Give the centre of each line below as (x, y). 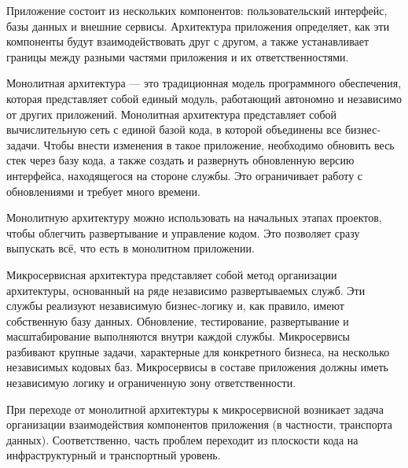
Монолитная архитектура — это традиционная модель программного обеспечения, (204, 83)
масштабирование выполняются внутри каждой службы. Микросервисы (178, 336)
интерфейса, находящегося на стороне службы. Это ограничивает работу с (185, 175)
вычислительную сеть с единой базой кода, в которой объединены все (174, 129)
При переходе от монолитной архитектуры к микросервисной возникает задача (195, 409)
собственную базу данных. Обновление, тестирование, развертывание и (178, 321)
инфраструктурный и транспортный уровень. (114, 455)
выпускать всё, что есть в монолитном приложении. (130, 248)
